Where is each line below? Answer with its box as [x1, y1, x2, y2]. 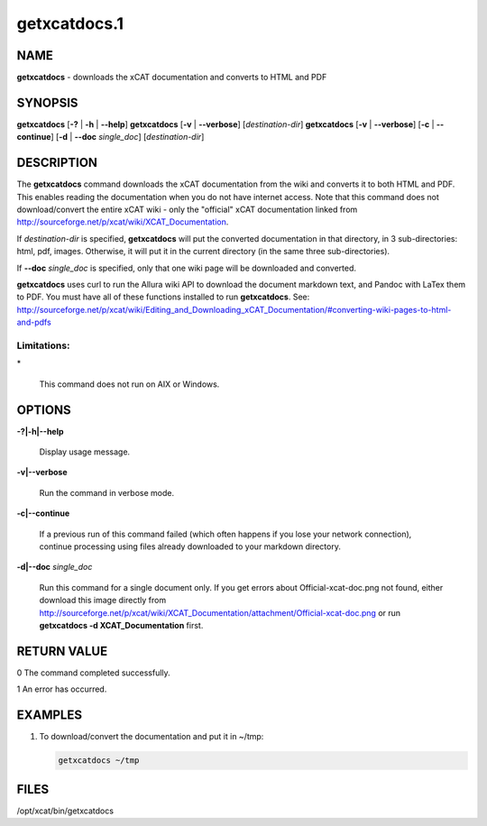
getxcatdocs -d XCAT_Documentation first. [39, 619, 204, 630]
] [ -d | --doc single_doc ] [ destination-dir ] [51, 132, 205, 142]
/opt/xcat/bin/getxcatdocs [16, 805, 115, 816]
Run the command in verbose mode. [39, 487, 175, 498]
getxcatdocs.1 [16, 14, 124, 33]
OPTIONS [16, 402, 71, 418]
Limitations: [16, 339, 70, 352]
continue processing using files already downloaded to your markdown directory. [39, 541, 342, 552]
